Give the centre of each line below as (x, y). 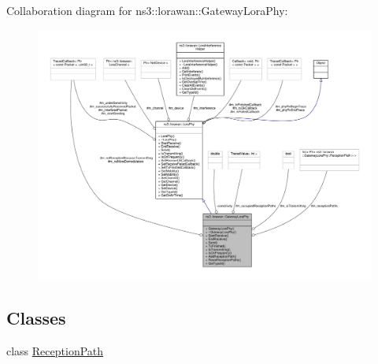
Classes (36, 318)
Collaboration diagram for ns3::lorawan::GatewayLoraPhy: (147, 10)
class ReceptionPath (55, 350)
